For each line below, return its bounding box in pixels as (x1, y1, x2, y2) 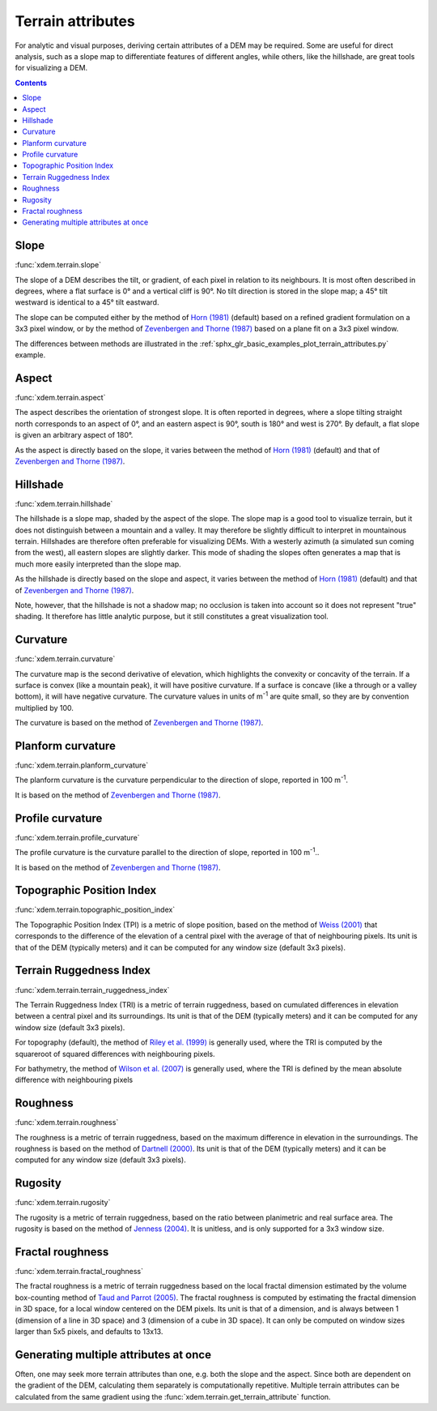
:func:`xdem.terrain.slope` (15, 260, 102, 270)
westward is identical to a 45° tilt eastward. (15, 297, 159, 307)
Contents (15, 78, 48, 88)
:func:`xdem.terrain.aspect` (15, 392, 106, 402)
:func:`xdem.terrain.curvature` (15, 654, 116, 664)
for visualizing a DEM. (15, 63, 88, 73)
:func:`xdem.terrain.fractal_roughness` (15, 1266, 143, 1276)
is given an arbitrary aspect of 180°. (15, 430, 134, 440)
